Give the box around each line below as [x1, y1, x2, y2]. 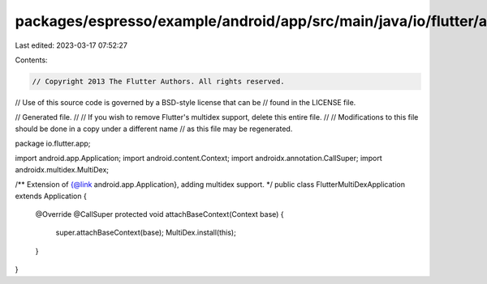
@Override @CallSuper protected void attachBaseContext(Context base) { [35, 210, 284, 219]
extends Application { [15, 191, 87, 201]
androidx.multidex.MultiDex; [15, 164, 110, 174]
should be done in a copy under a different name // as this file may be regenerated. [15, 124, 293, 134]
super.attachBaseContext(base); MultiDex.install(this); [55, 227, 237, 238]
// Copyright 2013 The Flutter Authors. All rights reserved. [32, 77, 285, 86]
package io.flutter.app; [15, 138, 91, 149]
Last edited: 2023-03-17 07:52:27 [15, 40, 127, 50]
